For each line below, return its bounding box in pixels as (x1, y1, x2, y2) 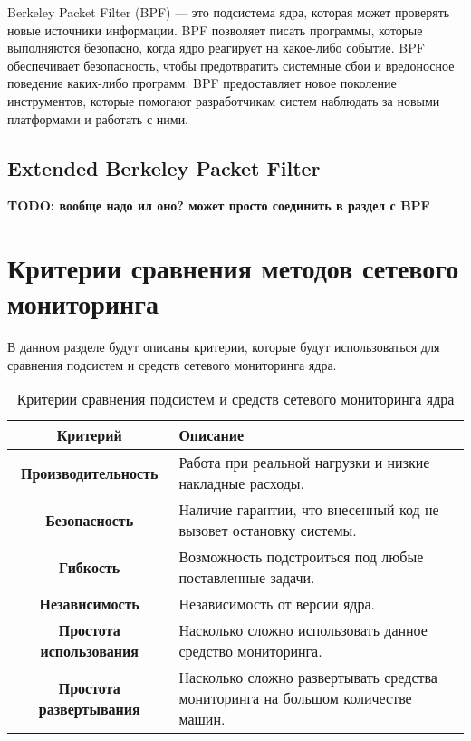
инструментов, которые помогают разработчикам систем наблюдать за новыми (7, 91, 440, 110)
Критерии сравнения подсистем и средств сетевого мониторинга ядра (16, 388, 455, 410)
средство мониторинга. (178, 640, 322, 662)
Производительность (20, 462, 159, 483)
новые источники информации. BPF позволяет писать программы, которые (7, 20, 423, 39)
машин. (178, 708, 226, 730)
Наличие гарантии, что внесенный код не (178, 499, 439, 521)
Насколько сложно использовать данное (178, 619, 428, 641)
